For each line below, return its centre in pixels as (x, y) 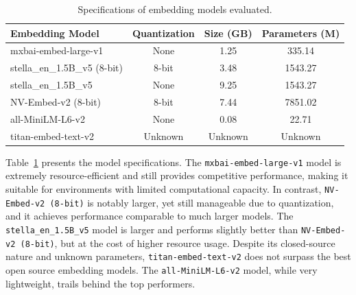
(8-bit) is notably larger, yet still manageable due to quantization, (192, 202)
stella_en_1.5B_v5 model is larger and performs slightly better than (152, 229)
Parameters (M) (301, 33)
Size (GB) (228, 33)
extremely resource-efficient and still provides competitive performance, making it (177, 175)
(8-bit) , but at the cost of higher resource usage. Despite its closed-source (178, 243)
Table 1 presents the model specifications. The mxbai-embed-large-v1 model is (174, 162)
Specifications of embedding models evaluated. (175, 9)
